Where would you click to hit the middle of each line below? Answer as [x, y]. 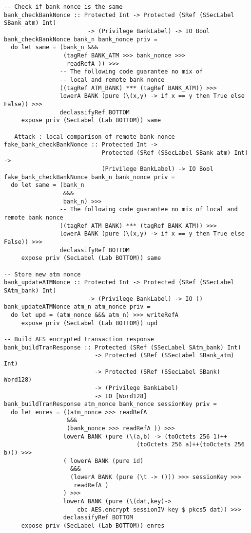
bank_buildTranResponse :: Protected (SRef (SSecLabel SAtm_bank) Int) [123, 347]
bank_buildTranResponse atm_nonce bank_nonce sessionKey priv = [110, 404]
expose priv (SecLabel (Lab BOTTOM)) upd [89, 323]
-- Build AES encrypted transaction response [79, 339]
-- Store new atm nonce [42, 274]
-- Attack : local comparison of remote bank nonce [89, 137]
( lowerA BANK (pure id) [103, 461]
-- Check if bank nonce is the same [63, 7]
